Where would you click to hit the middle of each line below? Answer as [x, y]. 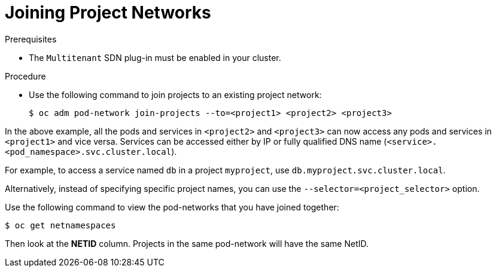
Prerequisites [31, 39]
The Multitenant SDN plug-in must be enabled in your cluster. [155, 57]
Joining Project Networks [108, 13]
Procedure [25, 76]
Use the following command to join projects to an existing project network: [175, 94]
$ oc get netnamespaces [60, 225]
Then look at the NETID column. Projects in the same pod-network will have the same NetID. [187, 243]
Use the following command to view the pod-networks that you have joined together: [172, 207]
